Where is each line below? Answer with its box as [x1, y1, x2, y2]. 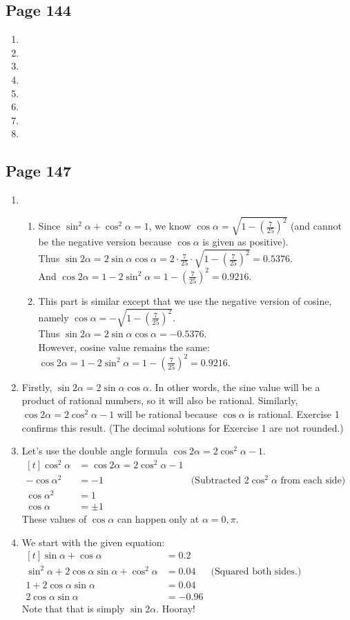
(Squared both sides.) [211, 566, 302, 577]
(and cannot [291, 219, 342, 233]
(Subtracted [191, 475, 242, 486]
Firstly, [21, 379, 52, 394]
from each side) [280, 475, 346, 486]
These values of [21, 512, 87, 526]
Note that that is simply [21, 601, 125, 615]
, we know [148, 219, 191, 233]
